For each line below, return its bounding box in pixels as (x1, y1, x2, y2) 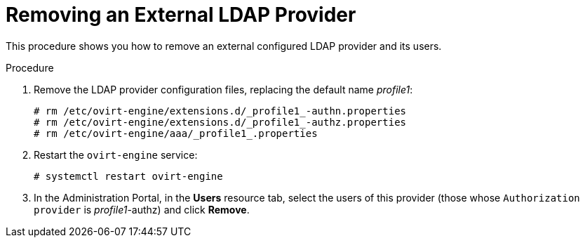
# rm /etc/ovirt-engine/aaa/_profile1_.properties (34, 127, 318, 139)
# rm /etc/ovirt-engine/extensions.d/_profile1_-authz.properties (34, 116, 407, 128)
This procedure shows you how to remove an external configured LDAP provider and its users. (6, 39, 442, 52)
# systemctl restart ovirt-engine (34, 170, 223, 182)
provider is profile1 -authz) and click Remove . (34, 203, 250, 216)
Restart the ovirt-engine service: (34, 148, 198, 161)
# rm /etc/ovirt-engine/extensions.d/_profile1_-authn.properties (34, 105, 407, 117)
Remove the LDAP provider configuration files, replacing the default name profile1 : (34, 83, 413, 96)
